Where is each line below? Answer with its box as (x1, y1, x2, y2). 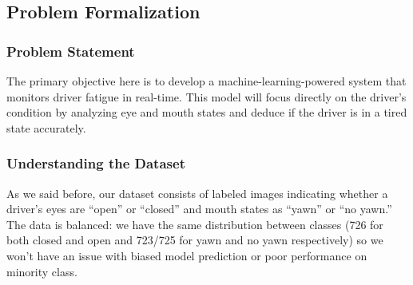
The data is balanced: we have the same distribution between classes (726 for (6, 216, 383, 232)
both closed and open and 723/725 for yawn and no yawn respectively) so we (6, 232, 383, 248)
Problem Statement (6, 41, 135, 61)
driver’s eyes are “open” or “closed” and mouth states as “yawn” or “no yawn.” (6, 200, 392, 217)
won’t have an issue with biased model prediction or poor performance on (6, 247, 367, 263)
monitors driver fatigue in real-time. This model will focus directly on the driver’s (6, 88, 407, 105)
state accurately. (6, 119, 86, 136)
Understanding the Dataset (6, 153, 185, 173)
